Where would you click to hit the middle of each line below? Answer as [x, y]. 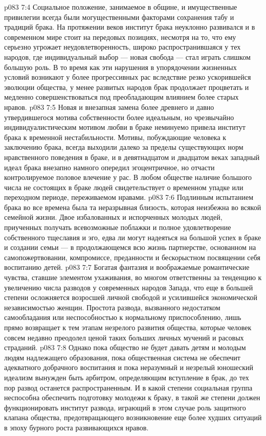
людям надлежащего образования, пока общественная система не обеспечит [122, 357]
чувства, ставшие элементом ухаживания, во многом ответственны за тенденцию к [133, 277]
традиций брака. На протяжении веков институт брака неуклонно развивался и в [130, 27]
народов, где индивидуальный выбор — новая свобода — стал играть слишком [127, 56]
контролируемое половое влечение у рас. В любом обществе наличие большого [128, 177]
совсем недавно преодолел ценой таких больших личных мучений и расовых [124, 337]
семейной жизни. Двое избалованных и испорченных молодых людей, [113, 217]
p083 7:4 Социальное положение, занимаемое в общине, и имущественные [121, 7]
